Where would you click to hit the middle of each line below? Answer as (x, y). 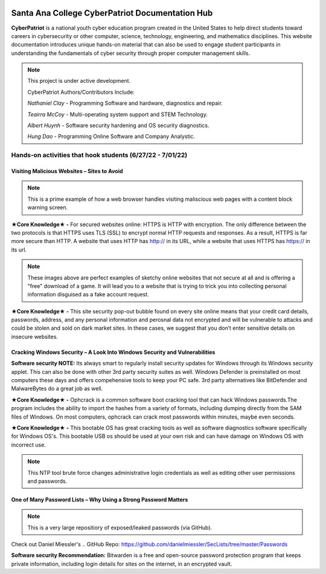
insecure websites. (35, 336)
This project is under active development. (79, 81)
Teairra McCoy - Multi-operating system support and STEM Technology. (118, 114)
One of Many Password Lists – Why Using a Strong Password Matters (100, 500)
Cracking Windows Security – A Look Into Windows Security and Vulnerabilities (113, 352)
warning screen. (48, 207)
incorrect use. (29, 445)
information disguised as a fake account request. (88, 295)
